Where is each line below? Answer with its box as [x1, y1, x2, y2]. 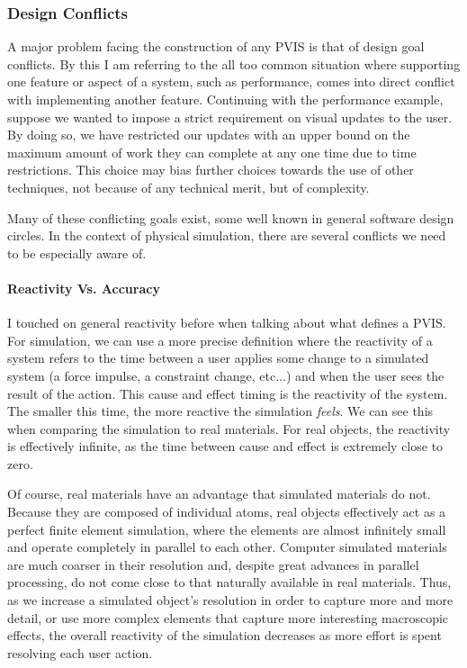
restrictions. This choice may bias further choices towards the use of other [7, 160, 414, 179]
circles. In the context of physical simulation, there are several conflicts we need [7, 226, 446, 245]
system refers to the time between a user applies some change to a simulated [7, 348, 429, 367]
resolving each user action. [7, 643, 153, 662]
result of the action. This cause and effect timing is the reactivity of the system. [7, 384, 448, 402]
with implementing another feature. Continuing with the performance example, [7, 90, 444, 108]
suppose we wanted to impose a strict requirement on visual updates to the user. [7, 107, 453, 126]
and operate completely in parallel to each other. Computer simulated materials [7, 537, 447, 556]
